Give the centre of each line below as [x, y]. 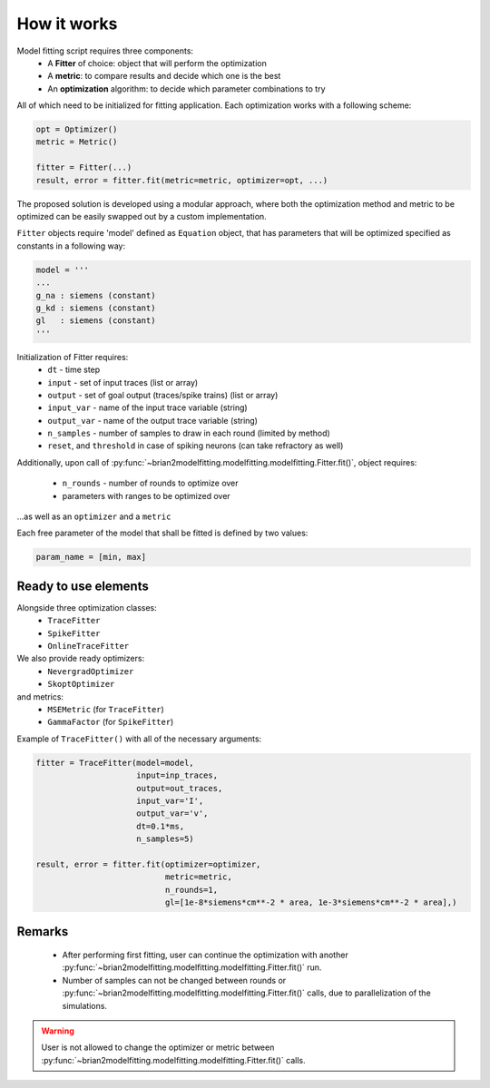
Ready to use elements [83, 586]
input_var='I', [170, 800]
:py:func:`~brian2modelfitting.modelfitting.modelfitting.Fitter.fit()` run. [192, 967]
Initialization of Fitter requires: [73, 357]
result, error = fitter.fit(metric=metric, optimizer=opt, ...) [182, 180]
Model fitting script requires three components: [105, 51]
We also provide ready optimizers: [81, 659]
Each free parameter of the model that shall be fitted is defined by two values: [162, 533]
